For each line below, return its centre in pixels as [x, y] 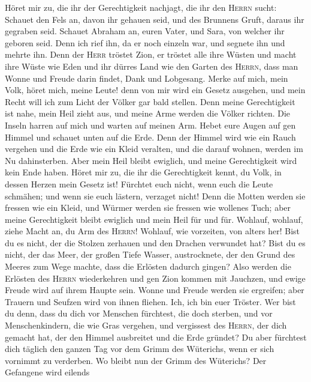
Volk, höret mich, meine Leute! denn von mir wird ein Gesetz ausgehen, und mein [155, 90]
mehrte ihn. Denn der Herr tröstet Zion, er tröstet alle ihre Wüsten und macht [151, 54]
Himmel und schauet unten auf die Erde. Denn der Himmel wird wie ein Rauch [150, 137]
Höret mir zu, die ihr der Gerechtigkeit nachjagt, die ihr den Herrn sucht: [141, 7]
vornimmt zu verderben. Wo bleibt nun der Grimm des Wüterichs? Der [136, 360]
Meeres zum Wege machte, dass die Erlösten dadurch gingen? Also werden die [148, 266]
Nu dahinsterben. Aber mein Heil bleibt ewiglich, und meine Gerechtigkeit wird [151, 160]
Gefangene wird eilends [47, 372]
